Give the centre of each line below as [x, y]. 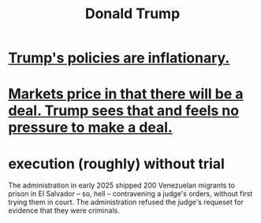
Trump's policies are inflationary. [119, 58]
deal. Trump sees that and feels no [123, 111]
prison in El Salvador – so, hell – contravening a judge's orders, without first [130, 194]
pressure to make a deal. [91, 128]
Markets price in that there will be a [126, 94]
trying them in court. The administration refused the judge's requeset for [126, 203]
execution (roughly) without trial [116, 164]
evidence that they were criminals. [64, 210]
